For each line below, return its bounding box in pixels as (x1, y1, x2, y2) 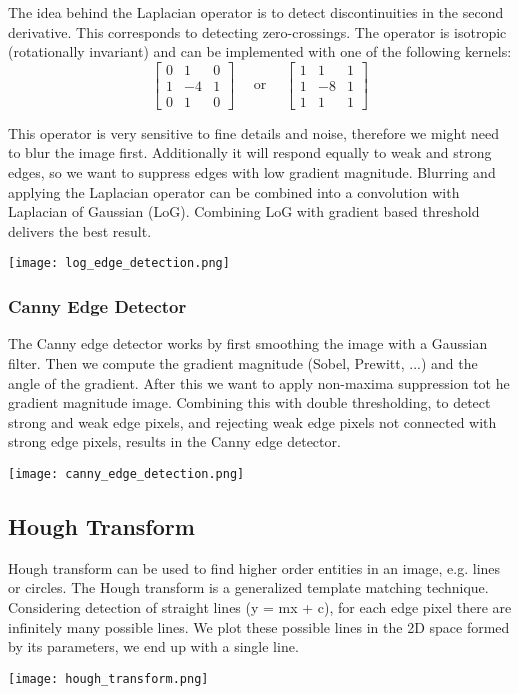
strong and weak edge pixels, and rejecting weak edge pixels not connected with (8, 411, 497, 432)
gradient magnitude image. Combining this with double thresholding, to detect (8, 392, 491, 413)
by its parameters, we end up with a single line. (8, 636, 299, 657)
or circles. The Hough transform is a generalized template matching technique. (8, 577, 489, 598)
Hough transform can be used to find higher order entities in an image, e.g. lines (8, 557, 501, 578)
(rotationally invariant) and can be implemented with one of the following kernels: (8, 41, 512, 62)
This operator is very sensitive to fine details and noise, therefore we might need (8, 122, 500, 143)
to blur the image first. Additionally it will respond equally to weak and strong (8, 142, 492, 163)
